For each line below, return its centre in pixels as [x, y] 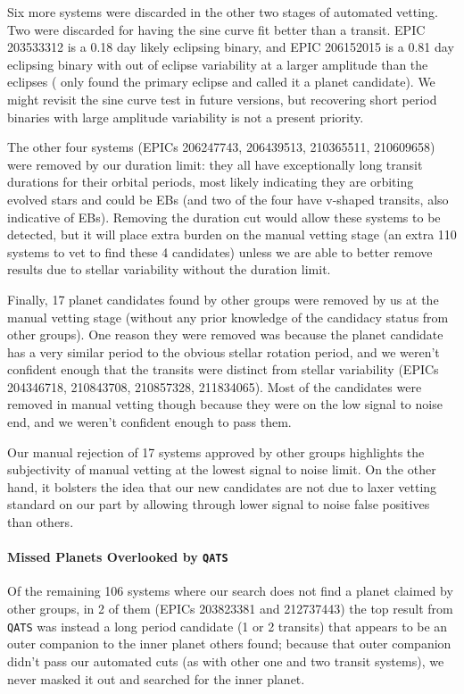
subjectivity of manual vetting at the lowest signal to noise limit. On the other [222, 469]
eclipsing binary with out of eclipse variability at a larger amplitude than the [218, 64]
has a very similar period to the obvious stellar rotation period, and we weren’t [224, 351]
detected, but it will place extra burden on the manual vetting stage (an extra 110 [232, 234]
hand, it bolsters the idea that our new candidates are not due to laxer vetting [222, 486]
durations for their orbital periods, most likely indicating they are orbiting [211, 182]
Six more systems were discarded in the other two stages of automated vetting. [223, 12]
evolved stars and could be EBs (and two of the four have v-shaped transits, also [228, 199]
